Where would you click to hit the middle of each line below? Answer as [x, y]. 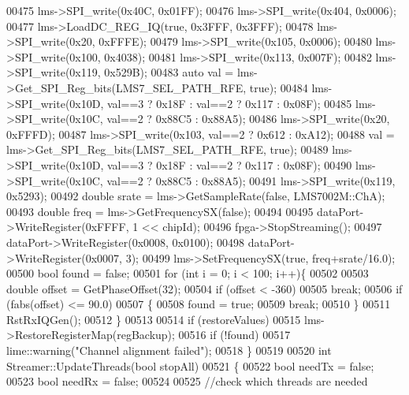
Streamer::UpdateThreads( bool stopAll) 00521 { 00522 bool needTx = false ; [190, 365]
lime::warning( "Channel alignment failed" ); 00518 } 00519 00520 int [169, 350]
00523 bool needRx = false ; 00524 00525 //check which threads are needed [187, 381]
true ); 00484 [279, 87]
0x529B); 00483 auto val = [169, 72]
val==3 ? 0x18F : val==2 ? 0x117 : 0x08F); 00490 [230, 164]
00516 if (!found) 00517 [234, 335]
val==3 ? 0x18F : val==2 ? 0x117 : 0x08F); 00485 [230, 103]
